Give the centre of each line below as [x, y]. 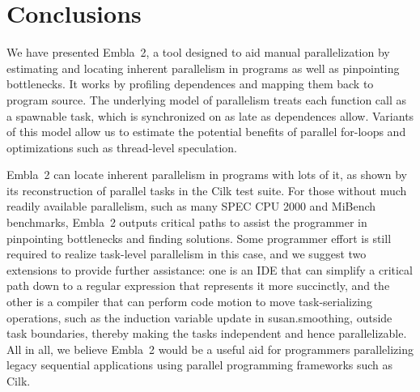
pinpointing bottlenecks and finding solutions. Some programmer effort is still [199, 238]
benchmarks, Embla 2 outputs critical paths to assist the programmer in [187, 222]
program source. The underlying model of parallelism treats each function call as [207, 99]
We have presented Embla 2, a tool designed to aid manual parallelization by [198, 52]
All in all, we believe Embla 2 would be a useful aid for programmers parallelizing [210, 349]
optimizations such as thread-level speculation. [122, 147]
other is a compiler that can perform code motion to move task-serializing [189, 302]
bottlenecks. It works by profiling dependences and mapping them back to [190, 84]
